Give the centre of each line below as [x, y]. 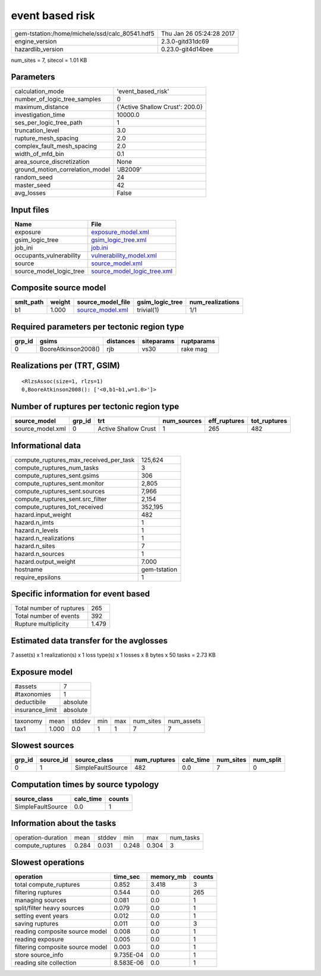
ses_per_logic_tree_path [48, 123]
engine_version [36, 41]
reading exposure [39, 939]
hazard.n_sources [40, 554]
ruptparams [198, 341]
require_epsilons [38, 577]
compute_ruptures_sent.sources [60, 491]
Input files [30, 209]
